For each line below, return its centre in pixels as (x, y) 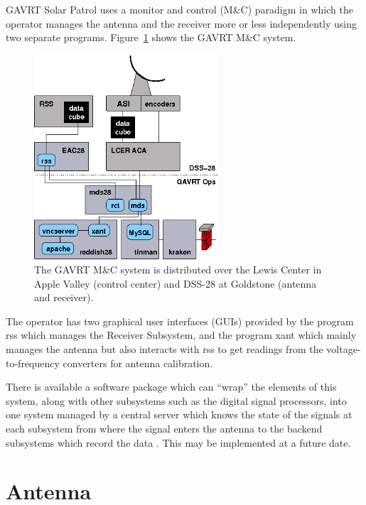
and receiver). (64, 297)
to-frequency (33, 363)
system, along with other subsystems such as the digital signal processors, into (176, 400)
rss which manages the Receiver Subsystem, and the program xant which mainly (181, 335)
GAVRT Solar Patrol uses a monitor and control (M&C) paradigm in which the (179, 9)
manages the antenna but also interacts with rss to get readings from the (165, 348)
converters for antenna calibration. (138, 363)
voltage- (344, 348)
